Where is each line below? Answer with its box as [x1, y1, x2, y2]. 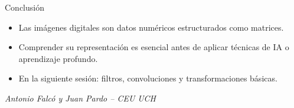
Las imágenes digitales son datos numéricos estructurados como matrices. [18, 21, 284, 33]
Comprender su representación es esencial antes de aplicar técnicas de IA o [18, 41, 289, 53]
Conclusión [5, 1, 44, 13]
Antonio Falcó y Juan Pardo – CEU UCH [5, 91, 156, 104]
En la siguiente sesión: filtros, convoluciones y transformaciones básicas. [18, 72, 277, 84]
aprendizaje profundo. [18, 52, 98, 64]
